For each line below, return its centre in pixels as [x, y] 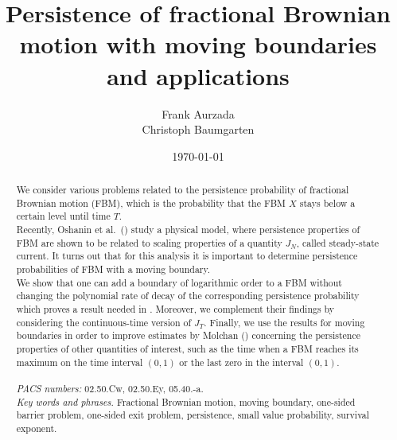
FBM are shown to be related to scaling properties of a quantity [149, 242]
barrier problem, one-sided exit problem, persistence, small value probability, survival [193, 415]
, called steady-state [338, 242]
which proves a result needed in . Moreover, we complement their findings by [175, 308]
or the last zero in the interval [241, 362]
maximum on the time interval [80, 362]
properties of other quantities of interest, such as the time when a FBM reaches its [187, 348]
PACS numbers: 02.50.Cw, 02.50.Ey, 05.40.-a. [110, 388]
